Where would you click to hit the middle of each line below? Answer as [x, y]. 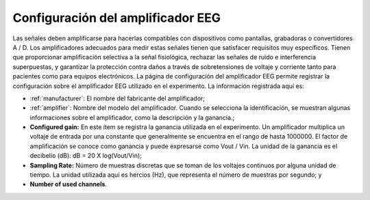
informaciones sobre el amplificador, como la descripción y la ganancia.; [132, 117]
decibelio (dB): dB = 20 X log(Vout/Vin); [86, 156]
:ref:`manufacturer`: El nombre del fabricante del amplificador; [118, 98]
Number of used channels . [69, 184]
